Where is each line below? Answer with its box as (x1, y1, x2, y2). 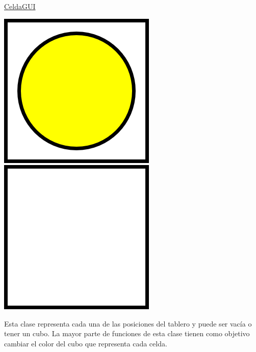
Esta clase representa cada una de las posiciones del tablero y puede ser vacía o (4, 318, 252, 329)
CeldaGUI (4, 1, 36, 11)
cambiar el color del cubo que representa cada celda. (4, 338, 167, 348)
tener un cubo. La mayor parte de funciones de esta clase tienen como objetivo (4, 328, 250, 339)
